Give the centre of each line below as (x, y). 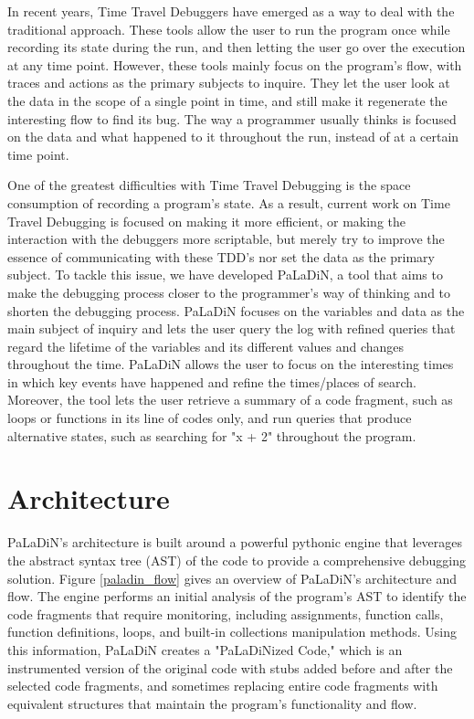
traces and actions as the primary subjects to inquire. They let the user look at (229, 83)
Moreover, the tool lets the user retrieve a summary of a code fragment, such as (230, 400)
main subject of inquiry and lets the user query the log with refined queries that (232, 328)
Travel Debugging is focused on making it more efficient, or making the (207, 221)
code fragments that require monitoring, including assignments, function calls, (226, 613)
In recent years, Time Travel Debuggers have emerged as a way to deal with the (231, 11)
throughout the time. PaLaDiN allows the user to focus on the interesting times (231, 364)
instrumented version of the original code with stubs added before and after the (230, 667)
